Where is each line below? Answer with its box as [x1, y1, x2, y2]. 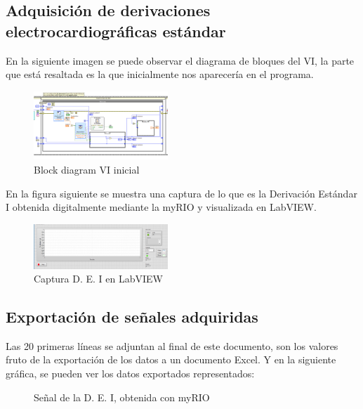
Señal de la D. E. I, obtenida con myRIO [34, 389, 210, 404]
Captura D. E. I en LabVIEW [34, 271, 164, 286]
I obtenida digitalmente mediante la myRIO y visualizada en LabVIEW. [6, 200, 317, 214]
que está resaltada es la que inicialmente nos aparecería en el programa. [6, 67, 314, 82]
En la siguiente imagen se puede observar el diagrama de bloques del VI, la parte [6, 53, 355, 67]
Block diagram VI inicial [34, 162, 140, 176]
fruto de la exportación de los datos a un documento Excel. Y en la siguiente [6, 352, 336, 367]
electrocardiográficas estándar [6, 20, 226, 41]
